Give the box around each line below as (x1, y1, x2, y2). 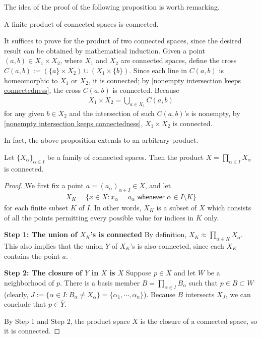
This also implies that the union (4, 240, 103, 251)
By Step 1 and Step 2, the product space (4, 315, 130, 326)
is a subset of (156, 202, 197, 212)
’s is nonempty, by (184, 107, 240, 118)
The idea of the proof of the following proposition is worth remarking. (4, 2, 220, 12)
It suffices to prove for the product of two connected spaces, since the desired (4, 35, 242, 46)
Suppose (126, 267, 152, 278)
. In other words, (90, 202, 142, 212)
